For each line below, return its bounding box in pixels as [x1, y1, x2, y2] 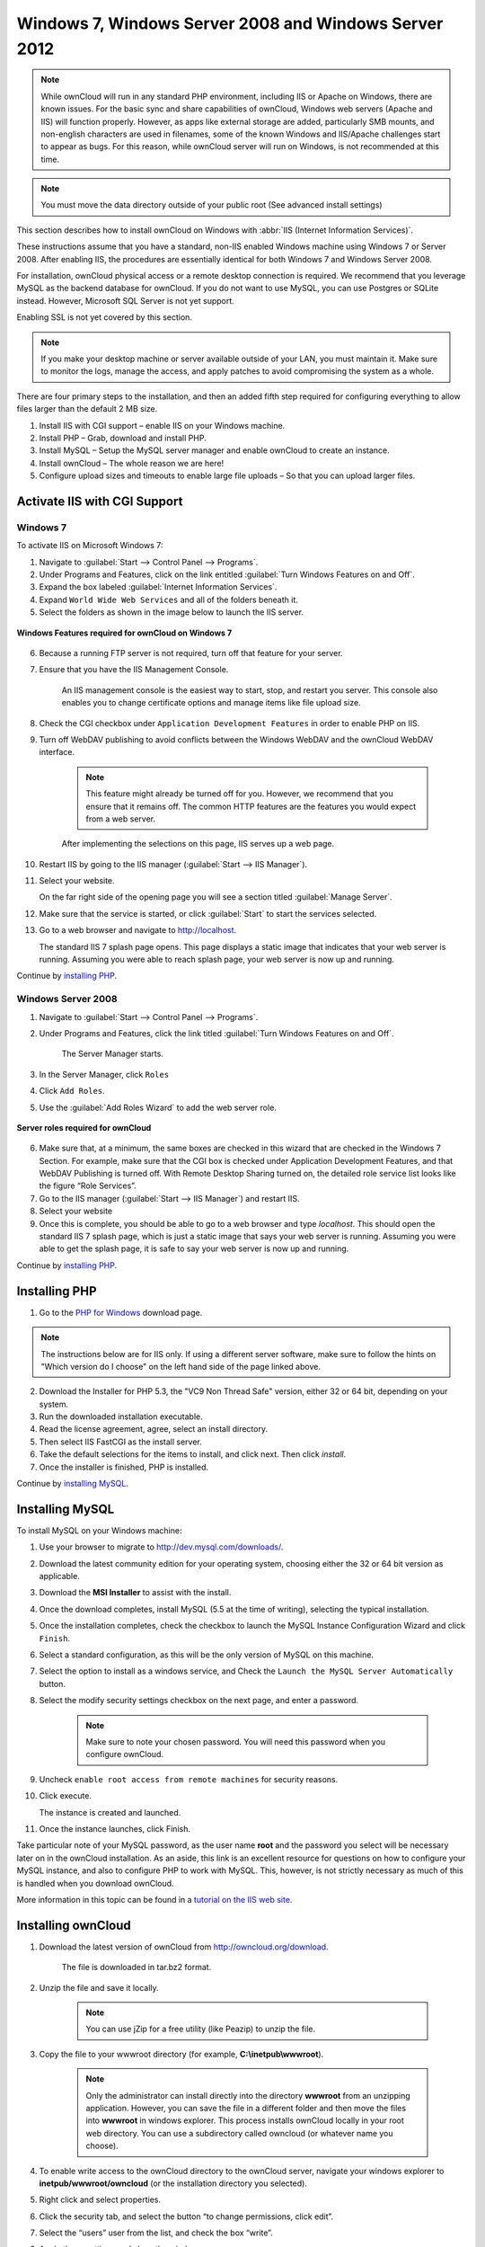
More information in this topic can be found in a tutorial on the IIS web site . [16, 1894, 293, 1905]
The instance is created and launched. [39, 1807, 181, 1817]
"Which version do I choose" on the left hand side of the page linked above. [40, 1361, 321, 1372]
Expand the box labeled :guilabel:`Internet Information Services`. [39, 582, 278, 592]
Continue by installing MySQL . [16, 1479, 129, 1489]
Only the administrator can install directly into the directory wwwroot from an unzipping [85, 2090, 410, 2100]
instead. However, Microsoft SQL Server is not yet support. [16, 295, 235, 306]
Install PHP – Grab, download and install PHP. [39, 432, 207, 443]
